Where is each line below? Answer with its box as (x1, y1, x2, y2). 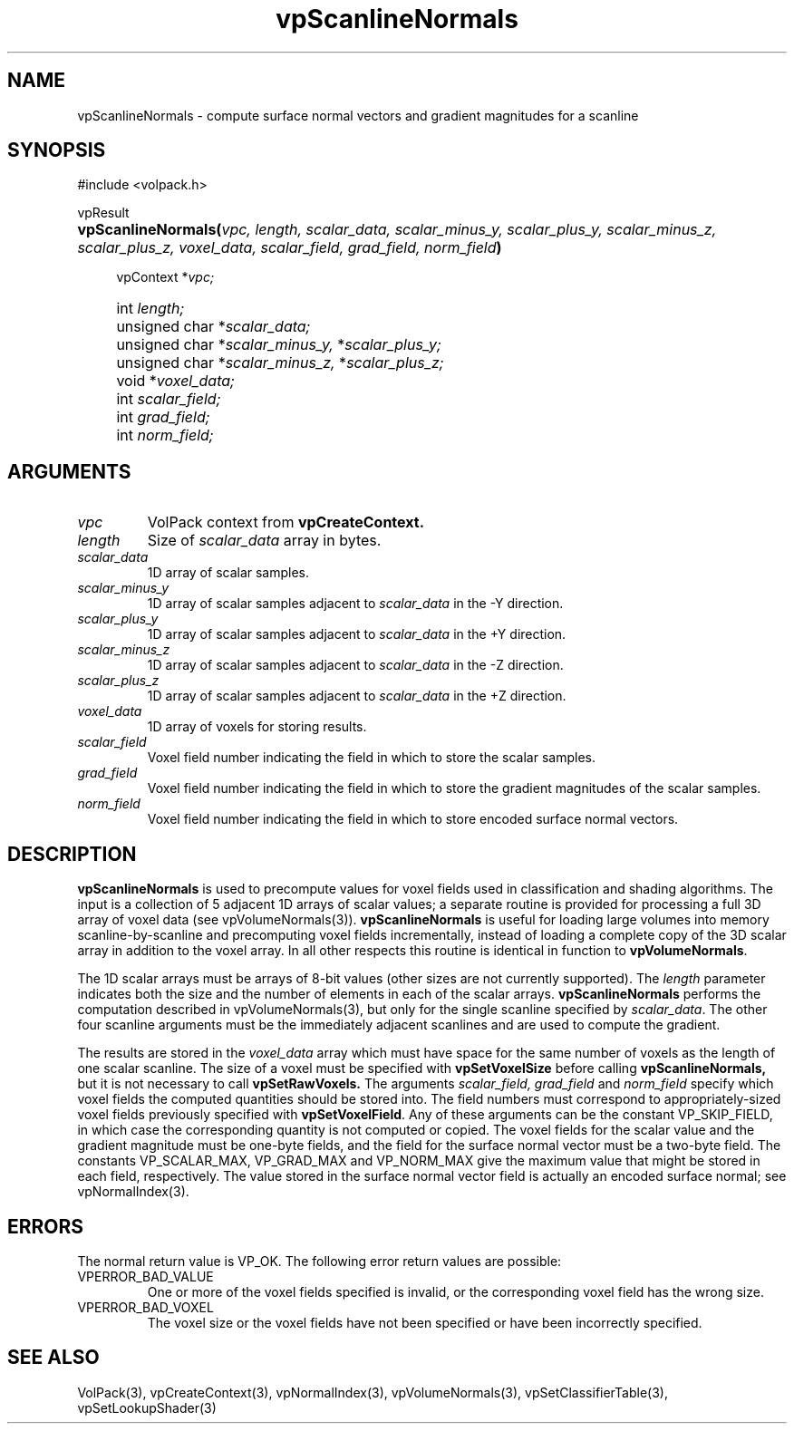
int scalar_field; (116, 390, 221, 409)
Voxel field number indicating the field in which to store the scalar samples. (147, 749, 595, 766)
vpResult (77, 205, 130, 221)
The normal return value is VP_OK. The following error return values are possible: (77, 1252, 562, 1269)
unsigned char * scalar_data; (116, 317, 311, 336)
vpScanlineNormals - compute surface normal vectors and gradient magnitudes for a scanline (77, 107, 639, 123)
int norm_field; (116, 426, 214, 445)
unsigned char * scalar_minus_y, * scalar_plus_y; (116, 335, 441, 354)
